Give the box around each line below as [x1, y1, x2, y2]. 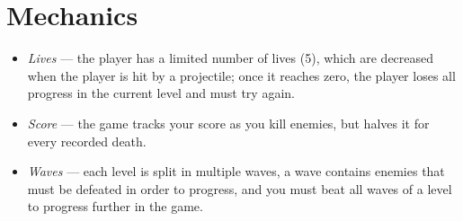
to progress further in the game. [27, 197, 203, 216]
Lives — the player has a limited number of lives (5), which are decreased [27, 49, 434, 67]
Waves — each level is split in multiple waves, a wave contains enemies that [27, 162, 445, 181]
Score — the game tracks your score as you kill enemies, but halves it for [27, 113, 430, 132]
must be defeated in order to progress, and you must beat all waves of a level [27, 179, 452, 198]
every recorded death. [27, 131, 147, 150]
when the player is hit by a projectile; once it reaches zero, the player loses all [27, 66, 456, 84]
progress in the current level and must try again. [27, 84, 295, 102]
